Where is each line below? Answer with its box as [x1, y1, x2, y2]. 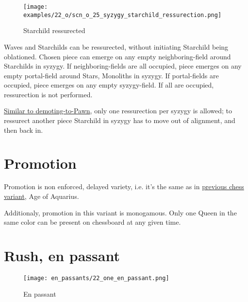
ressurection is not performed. [4, 89, 93, 99]
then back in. [4, 124, 43, 135]
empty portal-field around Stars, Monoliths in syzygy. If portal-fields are [4, 70, 219, 80]
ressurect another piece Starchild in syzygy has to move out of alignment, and [4, 115, 235, 125]
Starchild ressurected [23, 25, 85, 36]
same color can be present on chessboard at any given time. [4, 217, 181, 227]
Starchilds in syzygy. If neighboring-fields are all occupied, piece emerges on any [4, 61, 242, 71]
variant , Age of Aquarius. [4, 191, 79, 201]
